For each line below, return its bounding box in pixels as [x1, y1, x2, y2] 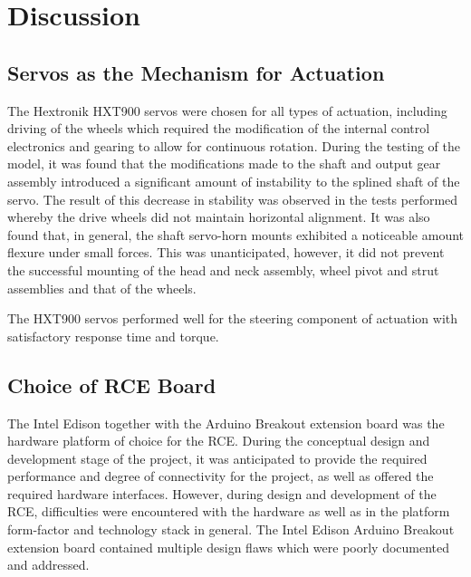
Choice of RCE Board [7, 370, 216, 399]
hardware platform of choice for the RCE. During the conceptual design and [7, 431, 430, 450]
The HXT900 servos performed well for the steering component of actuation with [7, 309, 458, 328]
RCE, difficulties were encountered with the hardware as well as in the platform [7, 502, 450, 521]
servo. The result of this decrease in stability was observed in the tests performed [7, 189, 458, 208]
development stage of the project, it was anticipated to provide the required [7, 448, 428, 467]
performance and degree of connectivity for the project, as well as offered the [7, 466, 434, 486]
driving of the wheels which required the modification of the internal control [7, 119, 430, 138]
